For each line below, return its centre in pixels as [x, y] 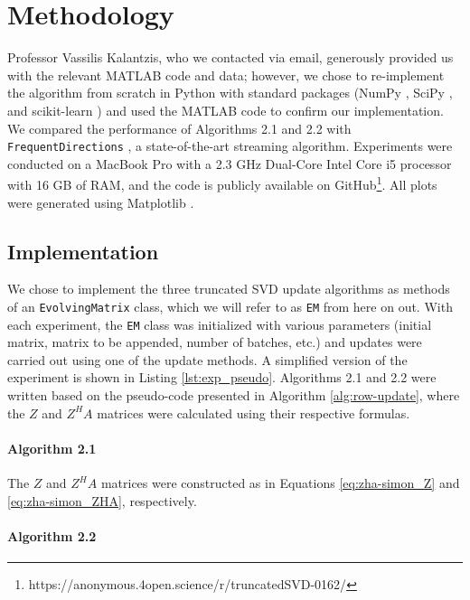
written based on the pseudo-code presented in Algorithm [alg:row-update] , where [234, 395]
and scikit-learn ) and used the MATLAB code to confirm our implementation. [226, 110]
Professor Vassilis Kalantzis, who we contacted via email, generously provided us [230, 57]
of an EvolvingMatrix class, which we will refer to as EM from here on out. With [230, 306]
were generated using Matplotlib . [101, 202]
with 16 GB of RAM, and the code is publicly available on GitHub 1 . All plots [222, 183]
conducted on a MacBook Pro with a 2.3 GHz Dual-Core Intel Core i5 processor [230, 163]
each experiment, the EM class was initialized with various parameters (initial [220, 324]
